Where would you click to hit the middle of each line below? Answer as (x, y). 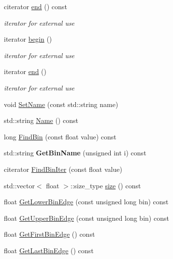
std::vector (19, 185)
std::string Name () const (41, 120)
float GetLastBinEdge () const (49, 250)
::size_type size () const (106, 185)
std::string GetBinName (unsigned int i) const (75, 153)
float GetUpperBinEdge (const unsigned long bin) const (86, 218)
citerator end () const (36, 6)
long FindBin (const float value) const (60, 136)
